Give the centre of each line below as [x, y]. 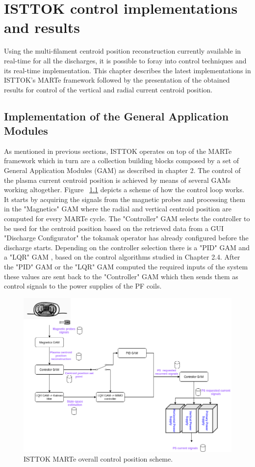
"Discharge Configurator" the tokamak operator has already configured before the [126, 238]
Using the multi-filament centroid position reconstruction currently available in [123, 51]
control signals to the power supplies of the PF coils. [83, 286]
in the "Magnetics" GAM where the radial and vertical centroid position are [118, 209]
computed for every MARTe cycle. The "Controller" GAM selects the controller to [127, 219]
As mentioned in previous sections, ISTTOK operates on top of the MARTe [118, 151]
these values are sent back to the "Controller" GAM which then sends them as [121, 276]
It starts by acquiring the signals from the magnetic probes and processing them [125, 199]
